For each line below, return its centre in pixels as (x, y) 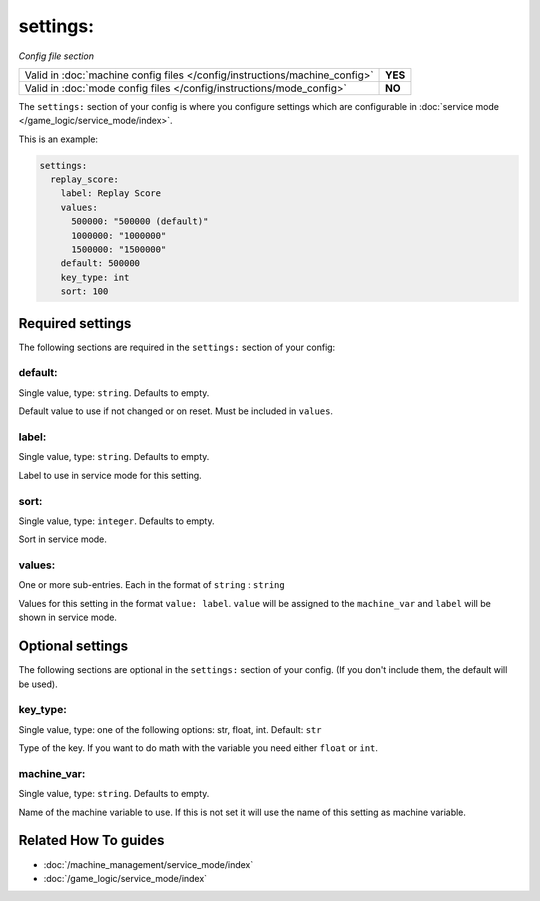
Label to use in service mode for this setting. (110, 475)
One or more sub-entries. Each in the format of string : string (151, 585)
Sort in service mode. (62, 539)
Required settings (75, 323)
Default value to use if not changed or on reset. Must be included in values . (176, 411)
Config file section (56, 56)
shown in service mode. (67, 617)
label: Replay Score (111, 193)
